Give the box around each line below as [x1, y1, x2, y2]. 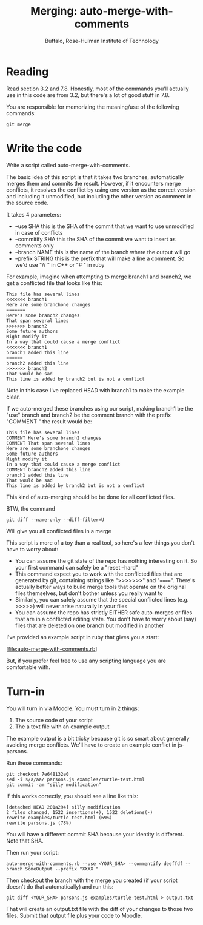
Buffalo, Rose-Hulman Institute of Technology [45, 37, 159, 44]
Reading [6, 65, 49, 78]
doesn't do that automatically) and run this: [6, 883, 114, 890]
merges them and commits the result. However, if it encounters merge [6, 180, 181, 187]
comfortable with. [6, 663, 50, 671]
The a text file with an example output [15, 723, 110, 730]
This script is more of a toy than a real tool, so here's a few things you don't [6, 539, 195, 547]
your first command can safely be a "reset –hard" [15, 563, 138, 571]
